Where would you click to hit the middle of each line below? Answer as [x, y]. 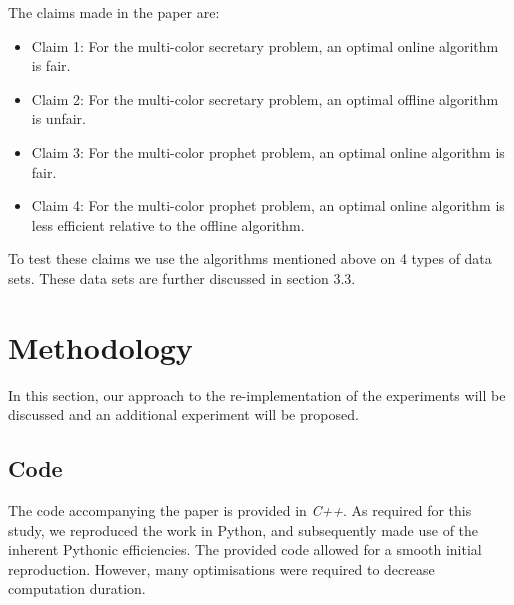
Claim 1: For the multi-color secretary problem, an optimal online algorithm [265, 45]
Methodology [100, 346]
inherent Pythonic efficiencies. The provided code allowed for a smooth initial [245, 549]
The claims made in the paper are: [114, 12]
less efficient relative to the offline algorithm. [168, 224]
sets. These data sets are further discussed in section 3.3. [182, 277]
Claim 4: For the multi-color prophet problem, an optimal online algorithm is [268, 205]
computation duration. [77, 588]
